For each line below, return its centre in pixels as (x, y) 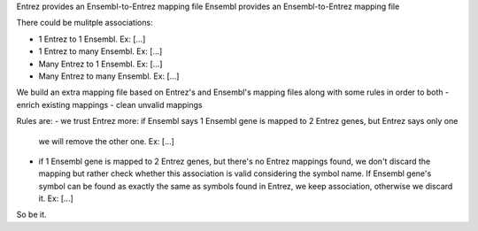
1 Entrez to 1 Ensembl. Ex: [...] (92, 39)
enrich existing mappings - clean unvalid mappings (109, 104)
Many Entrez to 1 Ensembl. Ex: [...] (100, 64)
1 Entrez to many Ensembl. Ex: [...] (100, 51)
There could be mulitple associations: (85, 23)
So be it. (31, 215)
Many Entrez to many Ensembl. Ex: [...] (109, 76)
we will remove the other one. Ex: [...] (106, 141)
